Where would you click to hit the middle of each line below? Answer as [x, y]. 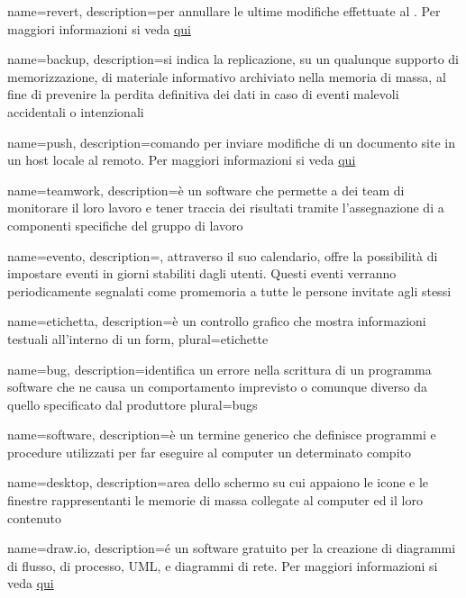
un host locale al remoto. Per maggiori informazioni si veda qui [182, 160]
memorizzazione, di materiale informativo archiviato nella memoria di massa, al [227, 76]
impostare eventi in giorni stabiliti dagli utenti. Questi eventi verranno [202, 273]
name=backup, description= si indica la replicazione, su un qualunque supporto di [233, 59]
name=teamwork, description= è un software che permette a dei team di [206, 190]
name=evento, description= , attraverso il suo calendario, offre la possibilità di [223, 255]
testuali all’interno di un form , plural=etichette [138, 338]
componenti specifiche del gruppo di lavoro [125, 225]
